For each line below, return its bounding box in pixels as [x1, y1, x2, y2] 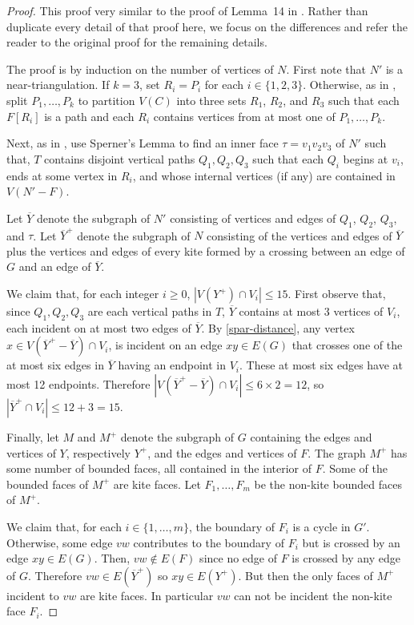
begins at [343, 150, 388, 167]
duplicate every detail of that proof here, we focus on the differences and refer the [6, 18, 408, 34]
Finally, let [6, 429, 59, 446]
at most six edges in [6, 357, 104, 373]
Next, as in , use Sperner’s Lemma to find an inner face [6, 135, 279, 151]
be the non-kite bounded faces [254, 475, 402, 492]
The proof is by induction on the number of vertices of [6, 60, 274, 77]
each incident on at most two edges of [6, 319, 191, 336]
